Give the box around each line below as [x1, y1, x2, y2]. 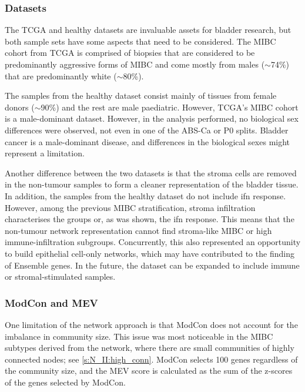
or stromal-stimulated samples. [5, 270, 116, 283]
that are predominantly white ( [5, 69, 117, 82]
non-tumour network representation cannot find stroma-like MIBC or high [5, 224, 272, 236]
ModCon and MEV [5, 295, 98, 310]
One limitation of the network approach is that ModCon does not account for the [5, 318, 298, 330]
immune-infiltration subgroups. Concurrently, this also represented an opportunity [5, 236, 301, 248]
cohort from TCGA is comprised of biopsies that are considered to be [5, 46, 255, 59]
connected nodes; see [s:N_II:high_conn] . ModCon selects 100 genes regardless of [5, 353, 298, 365]
